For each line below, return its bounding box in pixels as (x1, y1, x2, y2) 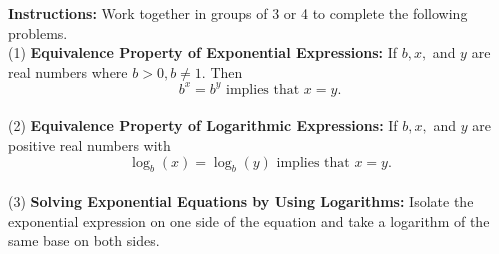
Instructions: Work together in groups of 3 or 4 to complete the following (8, 3, 468, 23)
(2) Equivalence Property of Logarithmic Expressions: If (8, 115, 398, 136)
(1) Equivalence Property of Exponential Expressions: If (8, 42, 398, 63)
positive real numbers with (8, 135, 171, 156)
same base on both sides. (8, 230, 160, 251)
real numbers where (8, 61, 128, 82)
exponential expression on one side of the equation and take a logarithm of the (8, 210, 490, 231)
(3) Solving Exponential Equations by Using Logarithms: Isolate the (8, 191, 474, 212)
